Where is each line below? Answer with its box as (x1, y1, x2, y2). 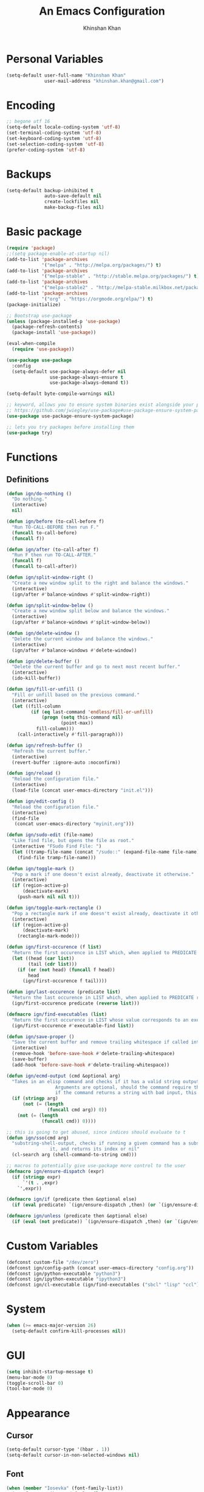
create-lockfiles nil (44, 199, 99, 205)
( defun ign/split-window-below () (6, 602, 94, 608)
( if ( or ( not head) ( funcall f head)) (17, 966, 115, 973)
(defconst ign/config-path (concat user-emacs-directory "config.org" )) (6, 1264, 194, 1271)
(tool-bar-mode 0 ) (6, 1386, 53, 1392)
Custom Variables (6, 1239, 98, 1253)
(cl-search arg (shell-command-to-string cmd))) (12, 1152, 137, 1158)
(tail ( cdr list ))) (28, 961, 78, 967)
